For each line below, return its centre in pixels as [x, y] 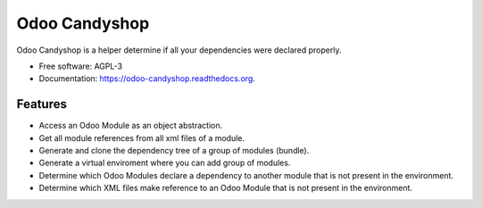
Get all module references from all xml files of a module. [142, 137]
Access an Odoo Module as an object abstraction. [131, 126]
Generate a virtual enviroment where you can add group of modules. [165, 163]
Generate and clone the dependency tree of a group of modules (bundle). [174, 151]
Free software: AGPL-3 [81, 66]
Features [42, 104]
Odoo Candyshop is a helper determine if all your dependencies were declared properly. [179, 50]
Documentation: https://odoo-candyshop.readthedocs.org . [147, 79]
